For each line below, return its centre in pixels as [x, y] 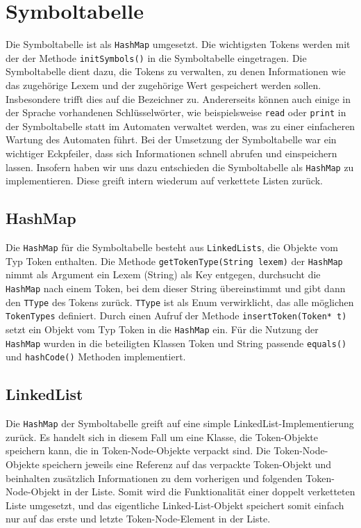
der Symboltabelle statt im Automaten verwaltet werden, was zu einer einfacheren [180, 126]
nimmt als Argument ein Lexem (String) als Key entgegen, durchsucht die [163, 274]
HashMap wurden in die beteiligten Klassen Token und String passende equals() [176, 343]
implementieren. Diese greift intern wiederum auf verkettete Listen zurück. [164, 181]
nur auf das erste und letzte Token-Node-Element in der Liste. [138, 519]
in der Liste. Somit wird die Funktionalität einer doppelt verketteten [209, 491]
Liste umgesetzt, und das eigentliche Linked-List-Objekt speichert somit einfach [175, 505]
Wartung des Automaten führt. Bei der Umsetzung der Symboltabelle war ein [171, 139]
